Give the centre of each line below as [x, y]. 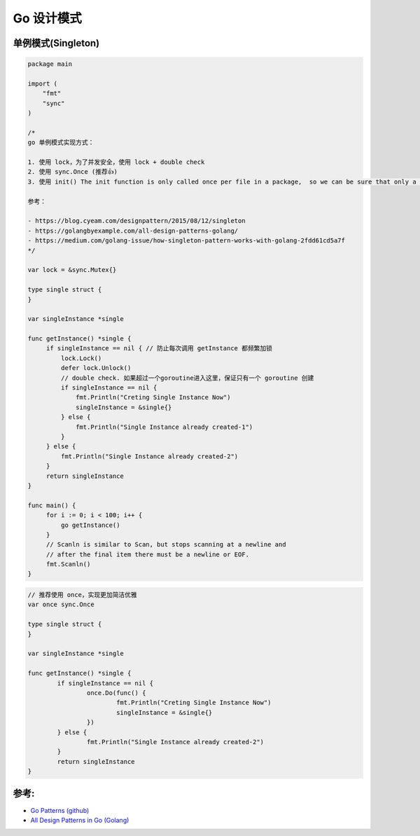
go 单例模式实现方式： [61, 143]
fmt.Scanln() [68, 564]
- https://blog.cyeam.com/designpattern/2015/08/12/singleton [136, 221]
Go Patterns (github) [60, 810]
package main [50, 64]
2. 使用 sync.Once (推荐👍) [73, 172]
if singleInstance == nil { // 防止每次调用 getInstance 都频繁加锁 [159, 348]
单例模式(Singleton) [56, 43]
